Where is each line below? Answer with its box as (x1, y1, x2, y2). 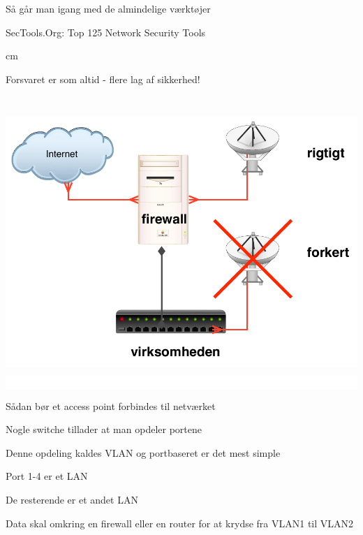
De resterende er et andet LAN (6, 492, 138, 507)
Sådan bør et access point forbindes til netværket (6, 398, 216, 413)
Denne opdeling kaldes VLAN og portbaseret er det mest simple (6, 445, 281, 460)
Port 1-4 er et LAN (6, 469, 88, 483)
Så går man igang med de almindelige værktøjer (6, 1, 211, 15)
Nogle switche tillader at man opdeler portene (6, 422, 202, 437)
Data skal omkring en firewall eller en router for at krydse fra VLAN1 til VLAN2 (6, 515, 354, 530)
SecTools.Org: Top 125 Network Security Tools (6, 24, 206, 39)
